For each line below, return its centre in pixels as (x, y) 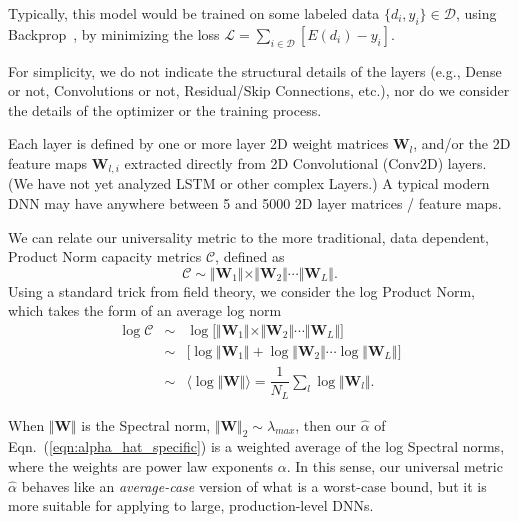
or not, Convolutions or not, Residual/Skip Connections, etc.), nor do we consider (259, 90)
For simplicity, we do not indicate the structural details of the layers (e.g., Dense (255, 70)
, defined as (250, 256)
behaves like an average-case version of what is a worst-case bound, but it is (254, 485)
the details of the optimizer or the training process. (165, 109)
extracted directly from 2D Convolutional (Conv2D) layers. (305, 162)
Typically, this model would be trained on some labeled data (194, 13)
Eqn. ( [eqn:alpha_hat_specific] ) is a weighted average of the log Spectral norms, (256, 446)
